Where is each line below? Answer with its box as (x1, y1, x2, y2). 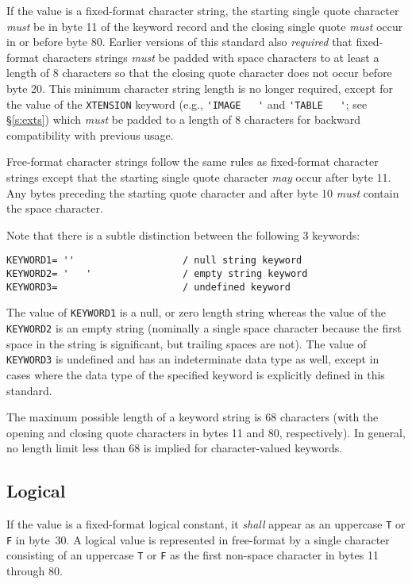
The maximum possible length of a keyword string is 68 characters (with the (6, 409, 379, 425)
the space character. (6, 200, 103, 217)
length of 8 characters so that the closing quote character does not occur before (6, 64, 392, 81)
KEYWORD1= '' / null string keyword (6, 255, 302, 267)
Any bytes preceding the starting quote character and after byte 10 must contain (6, 184, 399, 201)
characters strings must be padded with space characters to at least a (42, 48, 379, 65)
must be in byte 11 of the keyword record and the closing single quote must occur (6, 17, 403, 34)
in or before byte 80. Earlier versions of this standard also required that (6, 33, 352, 50)
